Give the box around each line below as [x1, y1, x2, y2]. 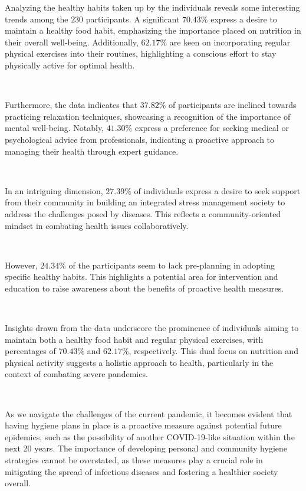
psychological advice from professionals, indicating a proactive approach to [5, 133, 275, 145]
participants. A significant [85, 12, 180, 25]
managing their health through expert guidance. [5, 145, 179, 157]
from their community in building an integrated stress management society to [5, 196, 285, 208]
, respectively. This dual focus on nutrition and [129, 345, 298, 357]
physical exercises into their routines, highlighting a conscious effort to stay [5, 47, 277, 60]
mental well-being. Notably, [5, 122, 104, 134]
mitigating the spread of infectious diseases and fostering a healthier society [5, 465, 278, 477]
